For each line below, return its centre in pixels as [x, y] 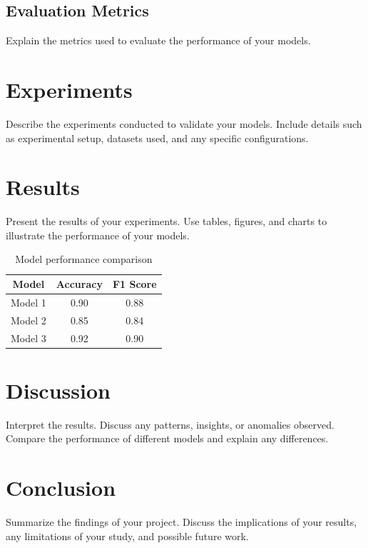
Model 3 [29, 338]
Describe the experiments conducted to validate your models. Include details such [184, 123]
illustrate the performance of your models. [98, 235]
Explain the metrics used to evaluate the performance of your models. [158, 40]
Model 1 [29, 302]
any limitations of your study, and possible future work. [127, 535]
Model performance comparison [84, 259]
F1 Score [134, 284]
